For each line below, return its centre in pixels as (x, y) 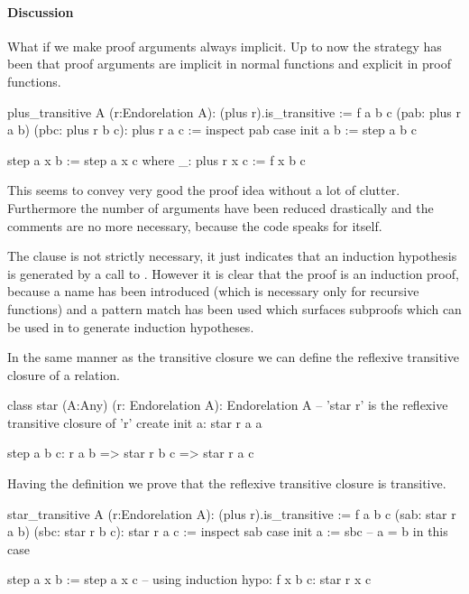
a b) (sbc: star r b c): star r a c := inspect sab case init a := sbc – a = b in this (228, 531)
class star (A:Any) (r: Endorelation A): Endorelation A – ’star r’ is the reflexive (228, 405)
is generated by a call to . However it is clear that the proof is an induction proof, (233, 273)
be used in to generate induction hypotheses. (131, 326)
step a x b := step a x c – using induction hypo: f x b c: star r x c (189, 579)
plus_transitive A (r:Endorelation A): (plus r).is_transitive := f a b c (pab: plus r (234, 111)
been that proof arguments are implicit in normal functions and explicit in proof (229, 64)
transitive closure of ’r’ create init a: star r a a (135, 422)
